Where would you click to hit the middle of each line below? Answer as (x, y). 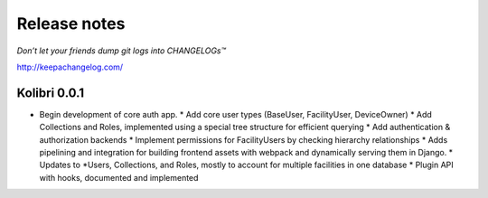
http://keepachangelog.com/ (70, 67)
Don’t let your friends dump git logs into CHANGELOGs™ (121, 51)
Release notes (71, 24)
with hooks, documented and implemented (119, 177)
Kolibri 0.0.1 (51, 93)
